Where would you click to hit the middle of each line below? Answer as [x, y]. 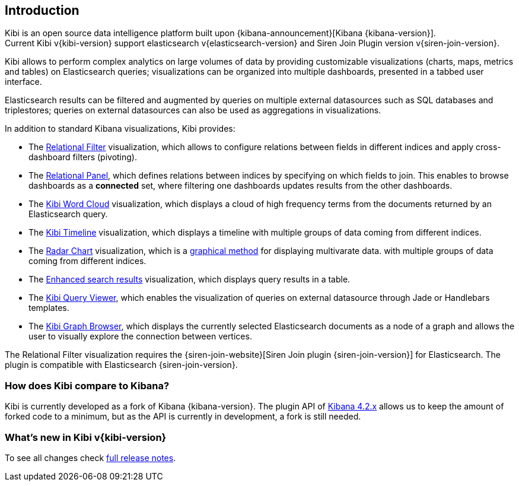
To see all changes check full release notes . [90, 458]
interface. [23, 82]
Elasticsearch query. [68, 214]
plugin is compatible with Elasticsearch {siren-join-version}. [121, 365]
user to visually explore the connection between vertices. [140, 336]
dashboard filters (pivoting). [83, 157]
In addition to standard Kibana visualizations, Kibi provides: [120, 129]
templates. [49, 308]
